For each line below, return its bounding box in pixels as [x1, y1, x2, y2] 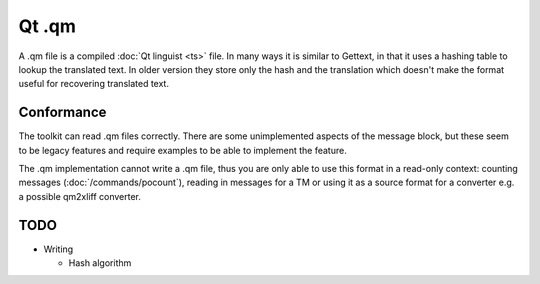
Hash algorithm [68, 257, 132, 269]
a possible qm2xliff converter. [18, 190, 142, 202]
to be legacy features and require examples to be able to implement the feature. [18, 144, 347, 156]
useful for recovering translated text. [18, 78, 170, 90]
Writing [43, 243, 74, 255]
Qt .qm [18, 15, 77, 37]
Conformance [18, 104, 107, 121]
